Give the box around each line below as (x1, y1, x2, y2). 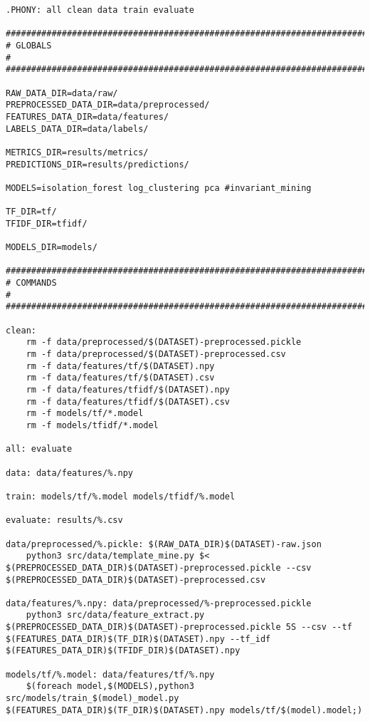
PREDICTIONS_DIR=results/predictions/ (6, 159, 189, 170)
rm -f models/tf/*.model (26, 408, 144, 419)
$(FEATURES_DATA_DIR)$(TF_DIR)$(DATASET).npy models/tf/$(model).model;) (6, 705, 363, 715)
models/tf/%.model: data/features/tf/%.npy (6, 669, 215, 680)
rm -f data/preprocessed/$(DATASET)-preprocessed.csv (26, 349, 286, 360)
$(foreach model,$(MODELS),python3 (26, 681, 194, 692)
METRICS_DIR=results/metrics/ (6, 147, 149, 157)
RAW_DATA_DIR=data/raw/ (6, 88, 118, 98)
